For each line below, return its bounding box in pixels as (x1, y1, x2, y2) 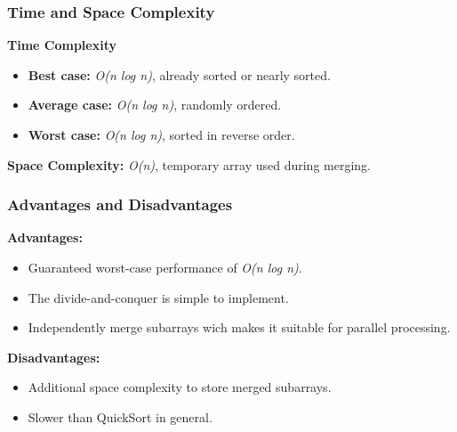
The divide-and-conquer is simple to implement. (28, 288, 289, 306)
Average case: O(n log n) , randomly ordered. (28, 95, 282, 114)
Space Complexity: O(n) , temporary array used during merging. (7, 155, 371, 174)
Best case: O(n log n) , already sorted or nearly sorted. (28, 65, 331, 84)
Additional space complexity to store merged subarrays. (28, 378, 332, 396)
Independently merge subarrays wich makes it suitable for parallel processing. (28, 318, 451, 337)
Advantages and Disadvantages (7, 193, 233, 216)
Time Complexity (7, 36, 116, 54)
